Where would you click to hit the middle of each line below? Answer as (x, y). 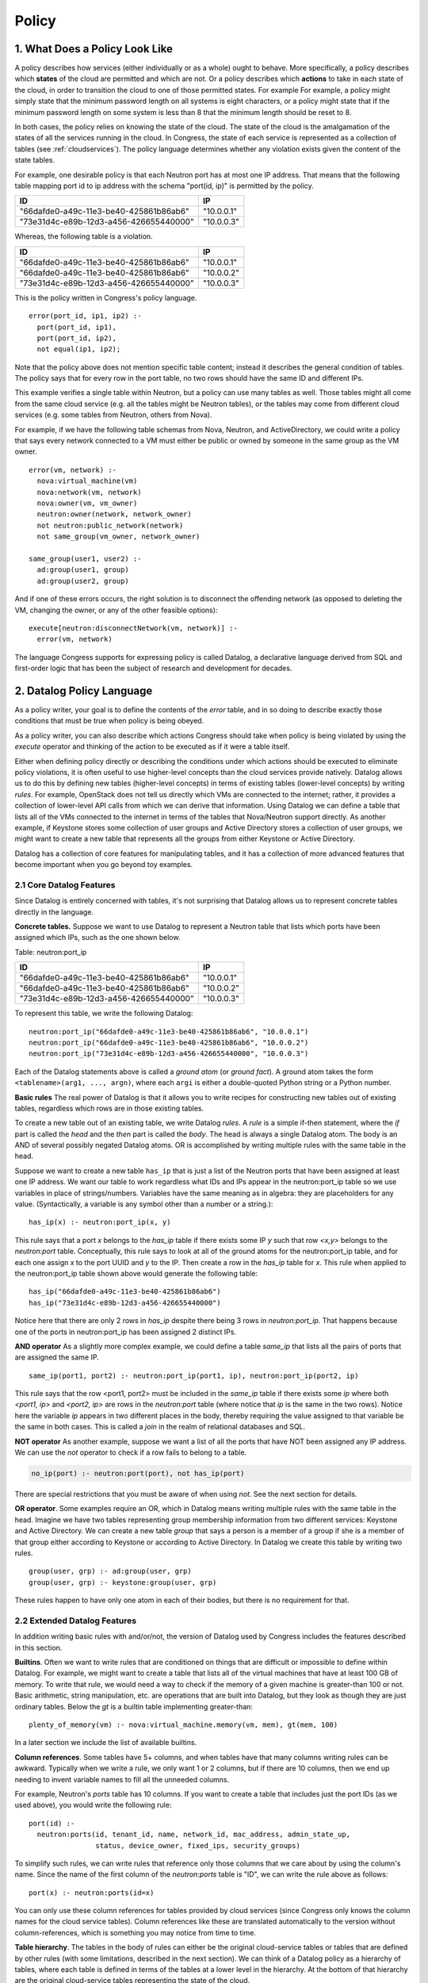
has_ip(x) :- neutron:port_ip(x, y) (100, 1222)
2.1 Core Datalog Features (65, 884)
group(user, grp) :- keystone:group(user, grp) (123, 1582)
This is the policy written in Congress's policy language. (106, 297)
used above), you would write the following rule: (93, 1805)
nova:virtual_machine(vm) (87, 481)
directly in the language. (54, 911)
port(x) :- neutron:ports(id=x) (92, 1893)
